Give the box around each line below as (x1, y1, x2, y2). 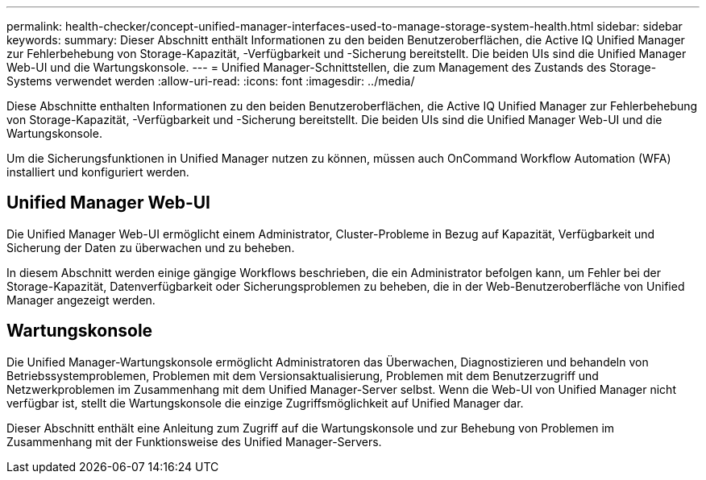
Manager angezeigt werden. (6, 292, 156, 307)
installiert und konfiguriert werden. (6, 165, 189, 179)
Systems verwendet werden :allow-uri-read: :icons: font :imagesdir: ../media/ (6, 74, 415, 88)
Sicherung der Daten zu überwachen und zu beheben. (6, 240, 295, 254)
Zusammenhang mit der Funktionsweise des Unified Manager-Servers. (6, 434, 382, 449)
